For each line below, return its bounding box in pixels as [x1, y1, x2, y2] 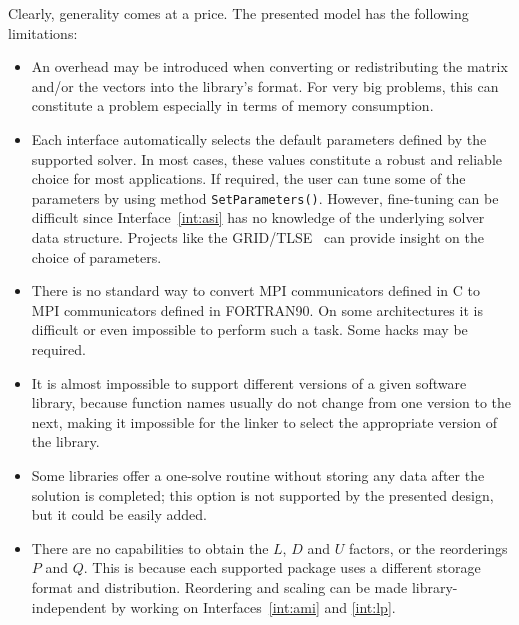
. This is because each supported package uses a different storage [83, 557, 481, 578]
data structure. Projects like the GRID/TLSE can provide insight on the [31, 227, 485, 247]
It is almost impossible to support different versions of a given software [31, 372, 467, 393]
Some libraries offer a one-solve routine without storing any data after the [31, 464, 485, 485]
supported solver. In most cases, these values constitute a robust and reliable [31, 148, 502, 169]
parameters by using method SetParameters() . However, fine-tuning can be [31, 187, 499, 208]
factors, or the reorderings [348, 537, 508, 558]
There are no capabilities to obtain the [31, 537, 269, 558]
